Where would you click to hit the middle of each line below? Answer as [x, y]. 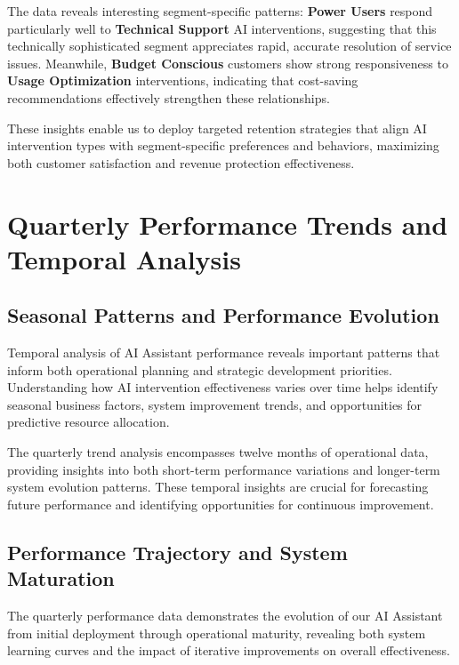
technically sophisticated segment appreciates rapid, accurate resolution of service [229, 46]
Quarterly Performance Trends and [228, 224]
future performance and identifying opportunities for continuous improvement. [221, 504]
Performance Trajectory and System [177, 552]
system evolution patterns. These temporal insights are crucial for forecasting [218, 487]
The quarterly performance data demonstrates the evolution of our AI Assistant [225, 616]
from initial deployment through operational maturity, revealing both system [217, 633]
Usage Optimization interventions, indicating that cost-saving [183, 80]
